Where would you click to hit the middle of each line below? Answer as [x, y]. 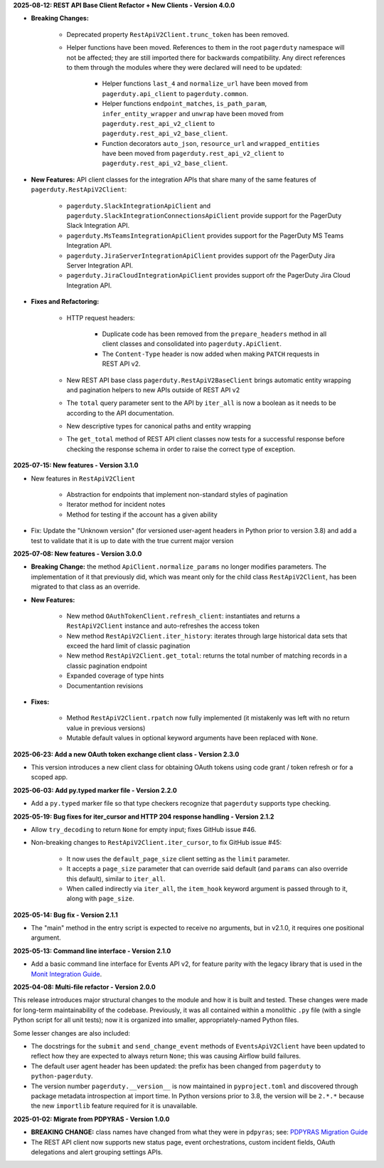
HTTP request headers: [101, 317]
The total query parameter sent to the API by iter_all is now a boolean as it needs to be [202, 403]
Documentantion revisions [105, 685]
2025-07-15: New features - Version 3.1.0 [76, 465]
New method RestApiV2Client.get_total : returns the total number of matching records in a [207, 656]
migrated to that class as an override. [85, 586]
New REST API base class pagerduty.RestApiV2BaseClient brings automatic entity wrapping [209, 380]
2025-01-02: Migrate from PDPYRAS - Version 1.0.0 [91, 1119]
